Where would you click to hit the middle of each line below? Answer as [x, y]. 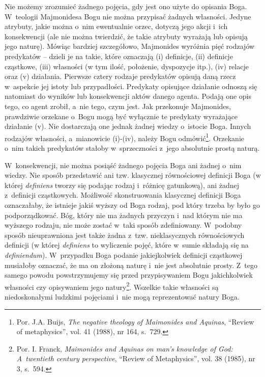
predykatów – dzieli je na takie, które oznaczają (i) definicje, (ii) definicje [119, 56]
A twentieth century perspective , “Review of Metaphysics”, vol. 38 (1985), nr [136, 358]
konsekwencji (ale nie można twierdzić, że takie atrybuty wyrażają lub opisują [126, 36]
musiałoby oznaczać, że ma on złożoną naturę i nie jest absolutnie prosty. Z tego [131, 265]
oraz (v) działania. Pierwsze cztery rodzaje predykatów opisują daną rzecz [120, 76]
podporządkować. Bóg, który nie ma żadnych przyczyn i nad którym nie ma [124, 215]
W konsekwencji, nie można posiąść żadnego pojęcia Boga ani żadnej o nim [123, 165]
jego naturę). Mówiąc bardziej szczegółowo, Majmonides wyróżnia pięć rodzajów [130, 46]
